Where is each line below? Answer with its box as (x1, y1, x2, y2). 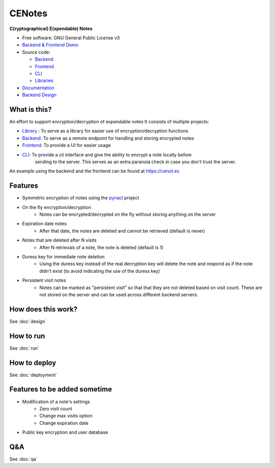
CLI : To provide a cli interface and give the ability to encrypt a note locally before (22, 151, 192, 158)
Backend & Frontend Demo (22, 42, 79, 48)
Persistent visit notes (22, 277, 66, 283)
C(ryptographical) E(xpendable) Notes (9, 25, 93, 32)
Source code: (22, 49, 50, 55)
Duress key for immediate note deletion (22, 253, 105, 259)
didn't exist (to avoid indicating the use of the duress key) (39, 268, 160, 274)
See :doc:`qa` (9, 456, 38, 462)
